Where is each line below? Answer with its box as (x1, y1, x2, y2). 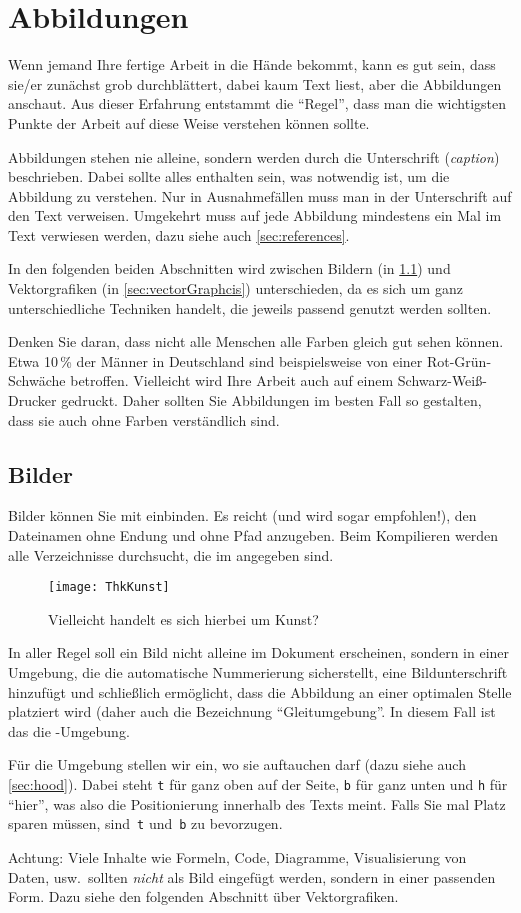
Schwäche (8, 370, 66, 391)
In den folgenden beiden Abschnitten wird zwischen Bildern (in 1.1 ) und (8, 258, 451, 279)
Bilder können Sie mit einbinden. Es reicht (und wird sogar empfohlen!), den (8, 505, 477, 526)
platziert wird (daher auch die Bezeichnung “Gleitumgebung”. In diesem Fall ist (8, 701, 496, 722)
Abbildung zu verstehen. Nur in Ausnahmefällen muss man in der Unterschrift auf (8, 185, 512, 206)
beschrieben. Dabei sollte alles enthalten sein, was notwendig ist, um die (8, 166, 450, 187)
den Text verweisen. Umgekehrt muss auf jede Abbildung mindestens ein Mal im (8, 205, 502, 226)
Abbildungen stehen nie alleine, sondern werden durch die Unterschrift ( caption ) (8, 146, 500, 167)
